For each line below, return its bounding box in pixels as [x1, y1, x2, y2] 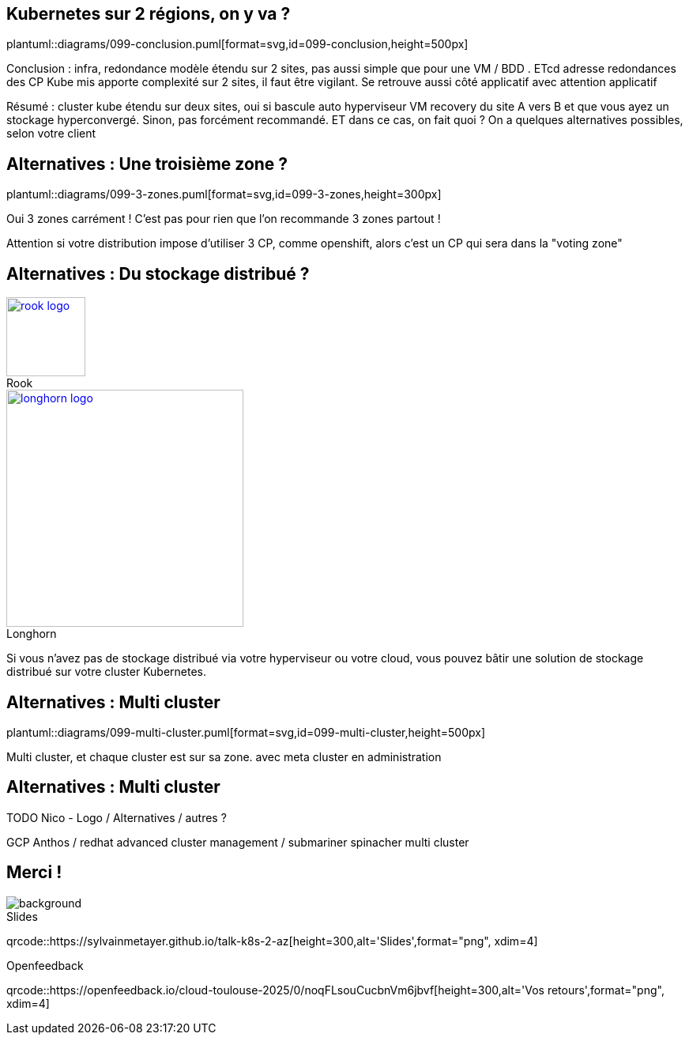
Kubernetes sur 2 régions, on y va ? [6, 4, 291, 24]
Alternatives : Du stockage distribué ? [6, 263, 310, 284]
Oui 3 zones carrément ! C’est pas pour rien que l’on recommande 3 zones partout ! [6, 212, 441, 226]
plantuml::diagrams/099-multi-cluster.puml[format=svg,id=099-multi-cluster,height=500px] [6, 725, 486, 739]
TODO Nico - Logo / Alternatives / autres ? [6, 810, 227, 824]
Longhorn [6, 627, 57, 641]
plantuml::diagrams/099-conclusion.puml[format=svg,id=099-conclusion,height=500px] [6, 37, 469, 51]
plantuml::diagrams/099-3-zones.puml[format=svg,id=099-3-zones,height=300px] [6, 187, 442, 202]
